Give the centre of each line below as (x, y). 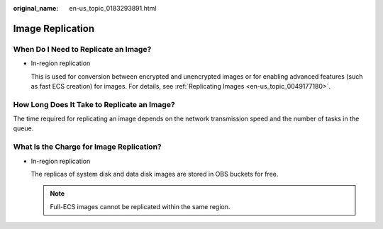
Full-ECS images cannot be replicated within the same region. (140, 206)
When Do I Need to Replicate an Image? (82, 49)
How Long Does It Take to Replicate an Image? (94, 104)
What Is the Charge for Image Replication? (88, 147)
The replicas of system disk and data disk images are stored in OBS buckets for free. (155, 174)
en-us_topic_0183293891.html (113, 8)
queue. (23, 128)
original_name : (36, 8)
